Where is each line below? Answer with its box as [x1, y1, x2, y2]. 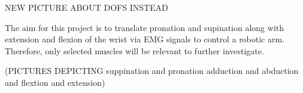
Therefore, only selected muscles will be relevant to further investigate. [5, 44, 264, 57]
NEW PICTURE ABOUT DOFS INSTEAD [5, 1, 168, 13]
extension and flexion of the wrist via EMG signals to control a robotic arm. [5, 33, 285, 45]
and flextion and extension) [5, 76, 105, 88]
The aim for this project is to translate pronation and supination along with [5, 21, 284, 33]
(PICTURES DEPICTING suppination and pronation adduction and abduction [5, 64, 299, 77]
